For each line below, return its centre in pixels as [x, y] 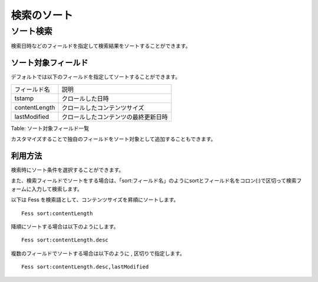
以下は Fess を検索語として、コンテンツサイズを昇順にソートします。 [95, 200]
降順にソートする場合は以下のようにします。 [65, 226]
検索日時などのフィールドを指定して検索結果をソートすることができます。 [101, 46]
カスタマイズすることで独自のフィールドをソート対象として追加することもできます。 [113, 139]
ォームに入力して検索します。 [47, 189]
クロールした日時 [85, 98]
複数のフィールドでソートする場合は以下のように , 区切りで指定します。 [98, 253]
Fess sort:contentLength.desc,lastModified [85, 267]
